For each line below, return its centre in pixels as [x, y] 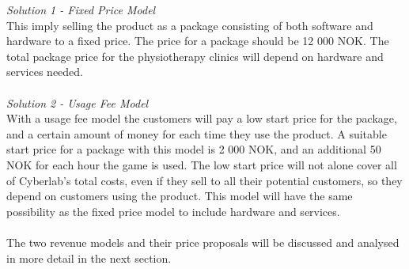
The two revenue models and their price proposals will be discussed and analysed [203, 242]
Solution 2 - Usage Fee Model [78, 102]
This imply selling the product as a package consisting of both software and [190, 25]
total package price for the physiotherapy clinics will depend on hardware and [195, 56]
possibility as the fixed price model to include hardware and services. [173, 211]
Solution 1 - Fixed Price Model [81, 9]
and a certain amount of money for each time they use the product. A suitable [197, 133]
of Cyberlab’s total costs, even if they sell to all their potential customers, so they [204, 180]
